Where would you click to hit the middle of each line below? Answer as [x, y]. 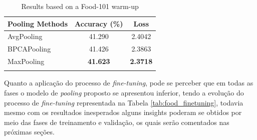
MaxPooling [26, 61]
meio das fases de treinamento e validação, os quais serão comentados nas [117, 122]
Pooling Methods [38, 23]
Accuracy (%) [99, 23]
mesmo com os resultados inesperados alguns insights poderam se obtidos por [123, 112]
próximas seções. [29, 132]
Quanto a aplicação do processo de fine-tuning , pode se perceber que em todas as [129, 83]
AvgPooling [25, 36]
